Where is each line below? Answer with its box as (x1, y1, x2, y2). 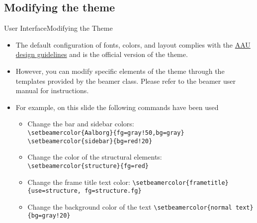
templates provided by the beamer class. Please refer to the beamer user (15, 75, 236, 86)
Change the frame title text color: (27, 176, 130, 187)
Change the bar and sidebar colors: (27, 118, 134, 129)
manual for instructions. (15, 85, 89, 96)
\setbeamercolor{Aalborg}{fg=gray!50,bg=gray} (27, 129, 184, 136)
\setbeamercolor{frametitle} (132, 179, 229, 186)
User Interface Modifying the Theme (4, 23, 113, 33)
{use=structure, (27, 187, 81, 195)
